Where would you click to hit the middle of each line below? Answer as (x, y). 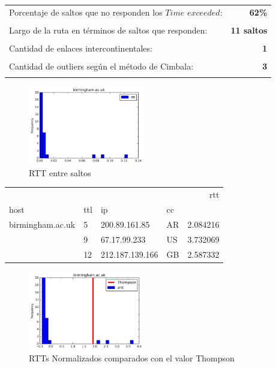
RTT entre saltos (60, 172)
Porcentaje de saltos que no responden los (86, 12)
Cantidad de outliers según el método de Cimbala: (101, 66)
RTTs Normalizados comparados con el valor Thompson (132, 358)
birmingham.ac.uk (42, 224)
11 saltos (249, 30)
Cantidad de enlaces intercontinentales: (81, 48)
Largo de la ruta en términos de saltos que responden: (108, 30)
